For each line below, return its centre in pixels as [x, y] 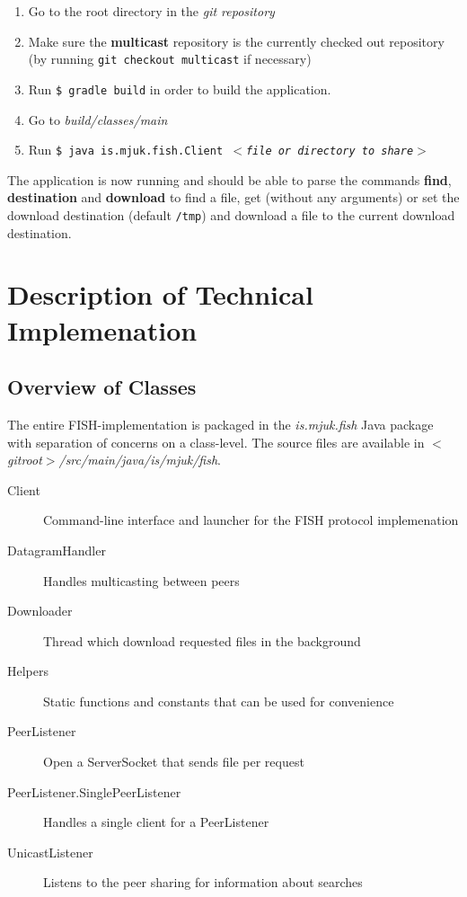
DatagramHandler [57, 550]
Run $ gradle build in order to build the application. [180, 89]
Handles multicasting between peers [141, 580]
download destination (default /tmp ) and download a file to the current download [231, 214]
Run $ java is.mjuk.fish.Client [126, 150]
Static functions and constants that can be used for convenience [219, 701]
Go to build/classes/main [98, 119]
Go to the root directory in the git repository [151, 11]
